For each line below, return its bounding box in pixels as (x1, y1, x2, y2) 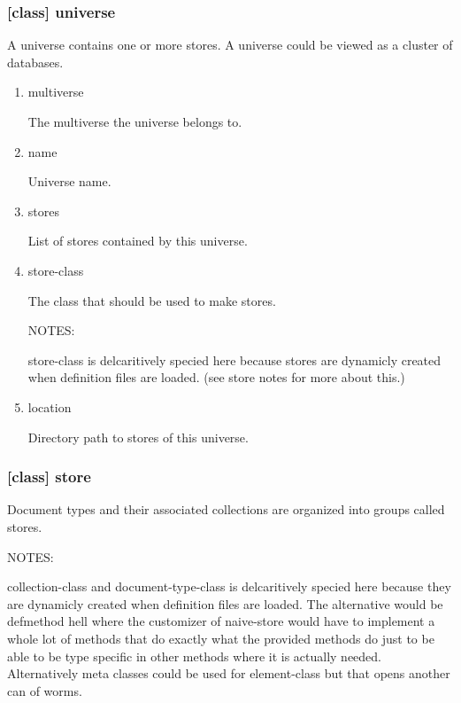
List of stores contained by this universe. (27, 231, 248, 250)
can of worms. (7, 681, 82, 699)
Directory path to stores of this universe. (27, 427, 249, 446)
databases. (7, 52, 64, 71)
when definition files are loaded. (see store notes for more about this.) (27, 368, 405, 387)
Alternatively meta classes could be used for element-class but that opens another (7, 664, 450, 683)
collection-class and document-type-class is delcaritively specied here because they (7, 577, 451, 596)
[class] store (7, 465, 91, 488)
